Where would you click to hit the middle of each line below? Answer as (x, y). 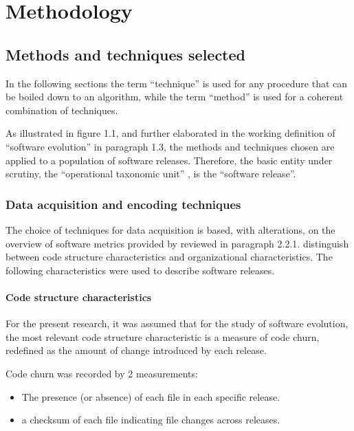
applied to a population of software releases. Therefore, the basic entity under (169, 160)
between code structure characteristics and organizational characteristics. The (169, 257)
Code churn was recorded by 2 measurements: (102, 373)
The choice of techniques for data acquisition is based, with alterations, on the (170, 229)
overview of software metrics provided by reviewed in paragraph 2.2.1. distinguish (177, 243)
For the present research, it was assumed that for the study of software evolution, (177, 323)
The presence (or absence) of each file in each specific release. (151, 396)
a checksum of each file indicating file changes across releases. (151, 420)
